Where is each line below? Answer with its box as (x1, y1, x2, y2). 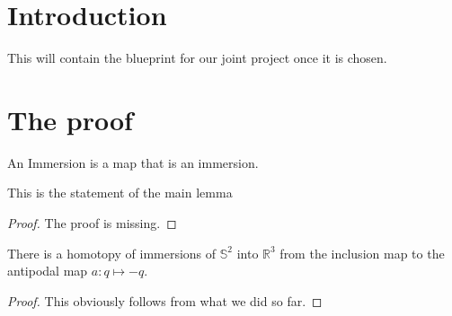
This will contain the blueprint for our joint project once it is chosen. (7, 48, 387, 67)
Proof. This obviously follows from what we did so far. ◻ (7, 291, 323, 310)
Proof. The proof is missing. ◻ (7, 214, 177, 233)
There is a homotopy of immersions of (7, 243, 217, 262)
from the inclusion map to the (279, 243, 445, 262)
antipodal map (7, 261, 88, 280)
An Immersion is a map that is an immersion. (7, 153, 259, 171)
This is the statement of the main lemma (7, 183, 233, 202)
